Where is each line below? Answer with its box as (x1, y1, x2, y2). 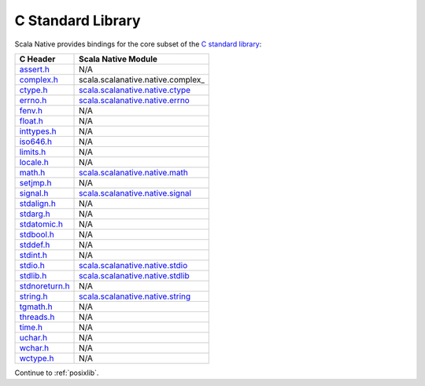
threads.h (19, 311, 55, 322)
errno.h (19, 94, 47, 105)
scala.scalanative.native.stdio (79, 259, 188, 270)
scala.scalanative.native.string (79, 291, 191, 302)
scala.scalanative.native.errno (79, 94, 190, 105)
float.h (19, 115, 43, 126)
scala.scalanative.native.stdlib (79, 270, 190, 281)
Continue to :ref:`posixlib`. (14, 368, 99, 377)
